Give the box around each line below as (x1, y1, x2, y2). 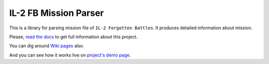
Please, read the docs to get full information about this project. (9, 34, 138, 40)
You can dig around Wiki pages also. (9, 43, 85, 49)
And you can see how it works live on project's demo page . (9, 52, 131, 58)
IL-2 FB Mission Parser (9, 7, 104, 18)
